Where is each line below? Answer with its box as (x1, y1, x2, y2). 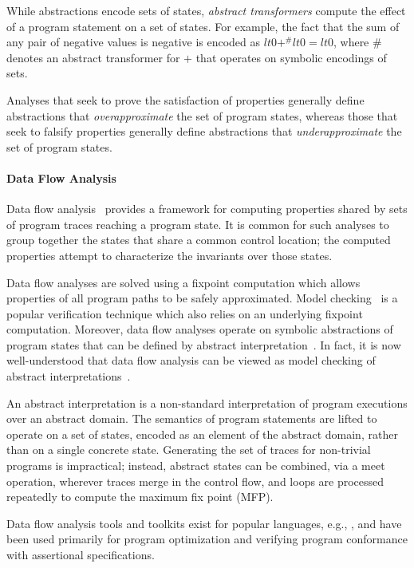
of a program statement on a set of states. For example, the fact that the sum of (6, 18, 400, 34)
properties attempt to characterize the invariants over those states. (6, 247, 333, 263)
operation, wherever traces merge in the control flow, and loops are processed (6, 472, 384, 489)
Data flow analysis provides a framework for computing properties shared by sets (6, 200, 408, 217)
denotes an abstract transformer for (6, 49, 180, 65)
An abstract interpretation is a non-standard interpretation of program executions (6, 394, 408, 411)
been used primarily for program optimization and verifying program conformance (6, 531, 408, 547)
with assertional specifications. (6, 546, 155, 563)
